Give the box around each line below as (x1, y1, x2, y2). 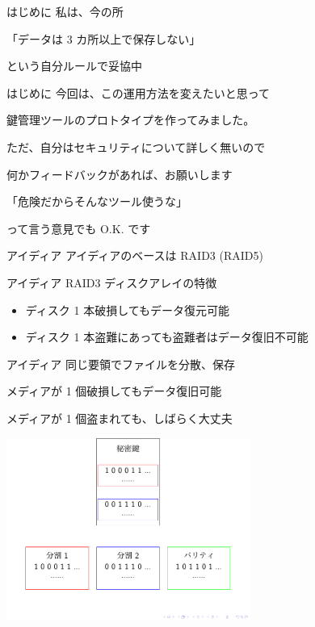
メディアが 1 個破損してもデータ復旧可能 (6, 382, 222, 399)
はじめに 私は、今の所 (6, 3, 124, 19)
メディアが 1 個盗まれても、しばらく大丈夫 (6, 409, 233, 426)
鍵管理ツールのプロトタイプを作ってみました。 (6, 111, 255, 128)
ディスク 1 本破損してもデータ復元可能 (25, 301, 230, 318)
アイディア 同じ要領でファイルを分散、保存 (6, 355, 235, 372)
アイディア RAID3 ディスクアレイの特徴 (6, 274, 217, 291)
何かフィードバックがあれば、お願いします (6, 165, 233, 182)
